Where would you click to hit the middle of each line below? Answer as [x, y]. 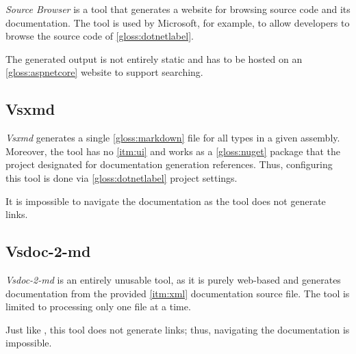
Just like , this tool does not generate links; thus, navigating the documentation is [178, 329]
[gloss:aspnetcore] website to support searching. [104, 72]
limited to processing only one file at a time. [98, 307]
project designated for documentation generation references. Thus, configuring [169, 164]
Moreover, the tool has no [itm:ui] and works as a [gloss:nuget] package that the [173, 151]
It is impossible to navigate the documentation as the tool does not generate [166, 201]
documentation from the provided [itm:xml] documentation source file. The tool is [178, 293]
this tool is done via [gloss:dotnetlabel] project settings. [122, 177]
